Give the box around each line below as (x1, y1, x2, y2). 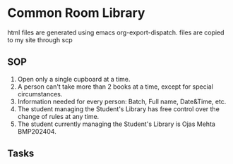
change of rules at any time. (17, 112, 100, 120)
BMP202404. (17, 127, 56, 135)
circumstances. (17, 89, 63, 98)
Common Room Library (7, 5, 145, 21)
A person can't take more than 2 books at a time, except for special (17, 82, 214, 91)
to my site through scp (7, 35, 73, 44)
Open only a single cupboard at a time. (17, 75, 131, 83)
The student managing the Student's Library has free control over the (17, 104, 220, 113)
